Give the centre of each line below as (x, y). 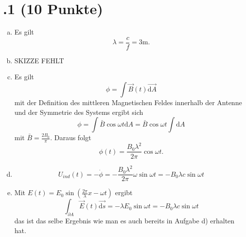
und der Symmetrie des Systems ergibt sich (79, 112)
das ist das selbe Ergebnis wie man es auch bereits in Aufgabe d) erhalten (124, 220)
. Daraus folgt (71, 137)
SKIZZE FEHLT (39, 60)
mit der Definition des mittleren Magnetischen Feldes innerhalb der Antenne (128, 102)
